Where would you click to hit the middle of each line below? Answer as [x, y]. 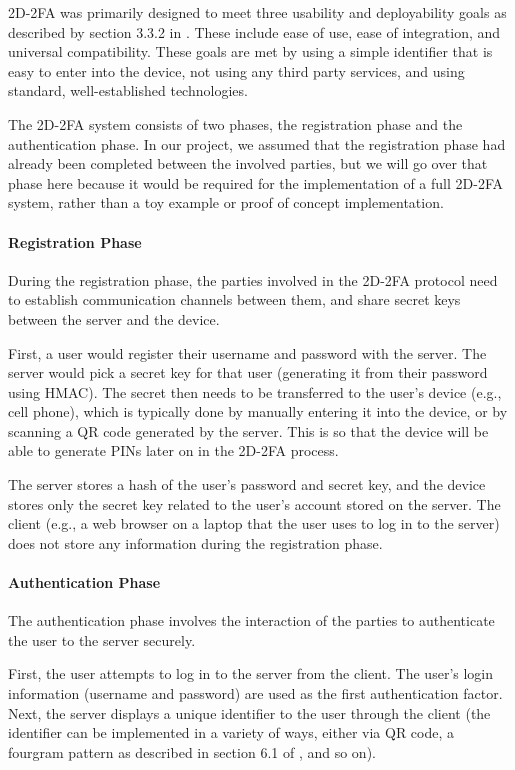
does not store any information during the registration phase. [195, 542]
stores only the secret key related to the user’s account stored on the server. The [254, 503]
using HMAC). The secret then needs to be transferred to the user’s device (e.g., [255, 391]
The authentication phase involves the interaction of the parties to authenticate [251, 620]
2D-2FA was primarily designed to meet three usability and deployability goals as [257, 12]
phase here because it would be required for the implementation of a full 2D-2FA [255, 182]
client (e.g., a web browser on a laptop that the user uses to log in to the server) [254, 523]
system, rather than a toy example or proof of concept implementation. [226, 202]
